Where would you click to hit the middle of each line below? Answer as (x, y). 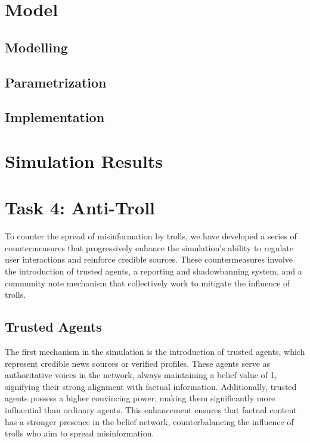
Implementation (55, 117)
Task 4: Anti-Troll (80, 208)
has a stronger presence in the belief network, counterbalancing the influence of (149, 421)
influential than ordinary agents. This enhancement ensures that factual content (151, 409)
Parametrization (56, 82)
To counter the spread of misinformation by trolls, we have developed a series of (151, 236)
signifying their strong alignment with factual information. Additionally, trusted (151, 386)
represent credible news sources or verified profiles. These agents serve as (138, 363)
